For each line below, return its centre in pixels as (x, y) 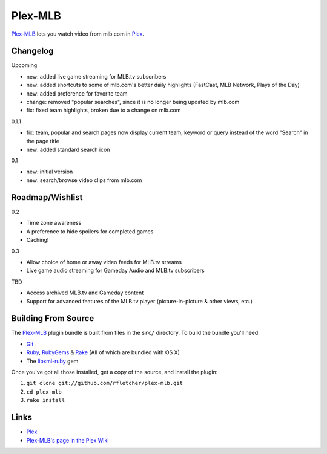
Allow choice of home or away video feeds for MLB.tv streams (104, 262)
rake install (46, 400)
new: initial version (50, 172)
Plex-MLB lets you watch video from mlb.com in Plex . (78, 34)
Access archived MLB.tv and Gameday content (85, 293)
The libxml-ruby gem (52, 361)
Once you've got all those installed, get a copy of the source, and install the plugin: (114, 372)
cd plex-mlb (44, 392)
